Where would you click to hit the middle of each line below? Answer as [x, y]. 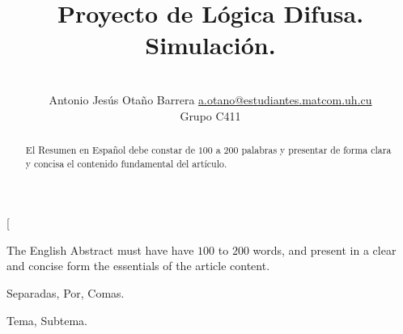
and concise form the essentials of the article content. [138, 266]
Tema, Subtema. [47, 320]
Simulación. [210, 45]
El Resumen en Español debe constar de [110, 149]
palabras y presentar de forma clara [316, 149]
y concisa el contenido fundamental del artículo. [126, 163]
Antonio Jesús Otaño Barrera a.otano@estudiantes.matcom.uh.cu [210, 99]
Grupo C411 [210, 115]
